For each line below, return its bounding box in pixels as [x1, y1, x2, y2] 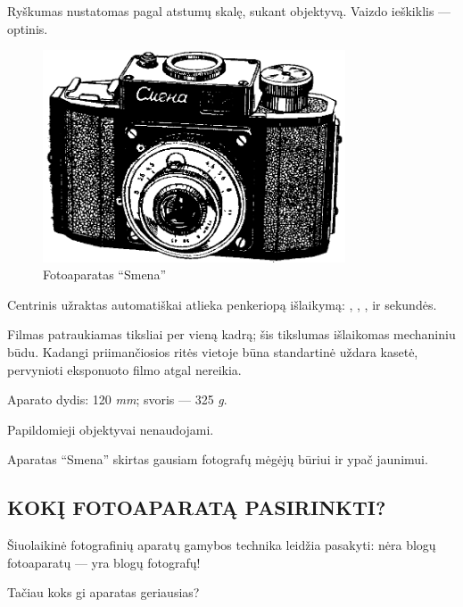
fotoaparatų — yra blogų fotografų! [7, 553, 201, 571]
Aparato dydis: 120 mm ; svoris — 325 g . [7, 390, 227, 409]
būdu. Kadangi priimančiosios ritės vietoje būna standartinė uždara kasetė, [7, 343, 418, 362]
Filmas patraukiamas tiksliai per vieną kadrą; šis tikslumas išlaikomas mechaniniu [7, 325, 456, 344]
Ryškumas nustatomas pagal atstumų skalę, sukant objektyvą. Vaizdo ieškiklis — [7, 2, 451, 20]
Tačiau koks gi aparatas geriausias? [7, 583, 200, 602]
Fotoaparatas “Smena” [43, 265, 166, 284]
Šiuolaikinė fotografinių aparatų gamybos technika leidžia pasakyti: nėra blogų [7, 536, 436, 554]
